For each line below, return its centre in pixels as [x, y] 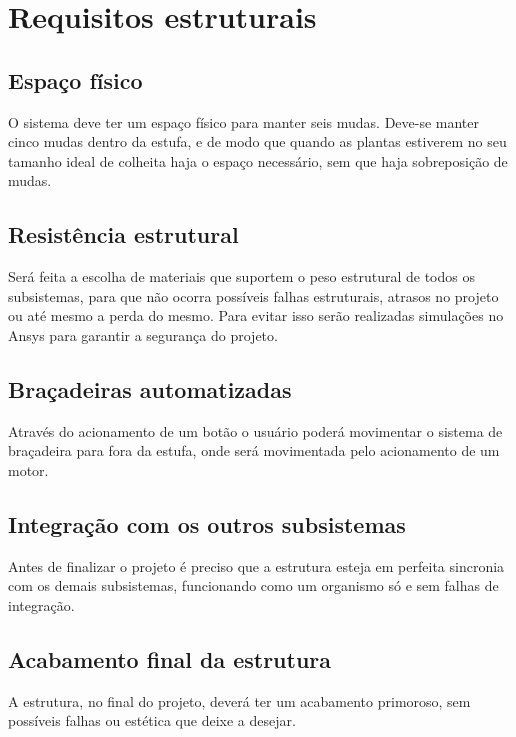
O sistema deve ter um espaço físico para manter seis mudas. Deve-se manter [244, 121]
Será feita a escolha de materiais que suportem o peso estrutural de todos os [241, 276]
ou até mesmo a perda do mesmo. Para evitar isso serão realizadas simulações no [256, 315]
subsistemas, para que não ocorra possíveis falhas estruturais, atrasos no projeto [253, 295]
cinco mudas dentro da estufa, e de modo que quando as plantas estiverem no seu [257, 141]
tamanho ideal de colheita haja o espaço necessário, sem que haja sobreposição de [258, 160]
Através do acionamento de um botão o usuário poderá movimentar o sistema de [255, 430]
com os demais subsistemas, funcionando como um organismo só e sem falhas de [253, 585]
